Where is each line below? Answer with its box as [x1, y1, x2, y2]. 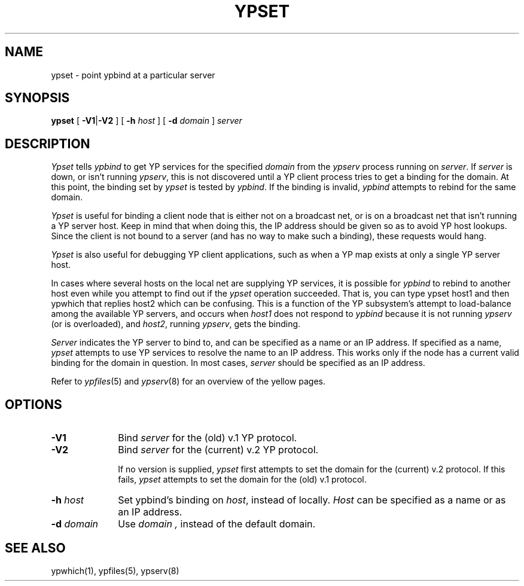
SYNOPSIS [5, 90, 70, 106]
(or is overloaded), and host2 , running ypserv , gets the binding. [51, 319, 301, 329]
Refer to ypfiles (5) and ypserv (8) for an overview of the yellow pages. [51, 376, 326, 387]
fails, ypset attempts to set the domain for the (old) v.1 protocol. [118, 474, 367, 485]
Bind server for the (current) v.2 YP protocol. [118, 444, 319, 456]
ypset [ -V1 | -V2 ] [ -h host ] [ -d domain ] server [51, 115, 242, 126]
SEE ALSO [5, 540, 66, 556]
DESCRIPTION [5, 136, 90, 151]
